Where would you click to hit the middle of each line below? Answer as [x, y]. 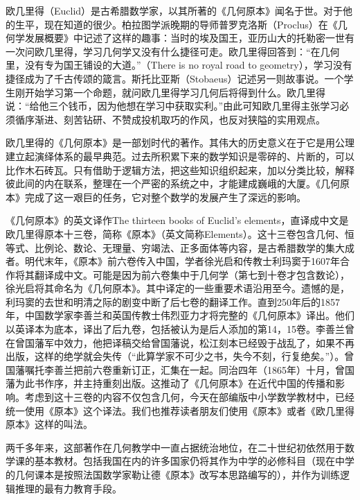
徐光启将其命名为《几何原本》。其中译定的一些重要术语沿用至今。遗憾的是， [178, 288]
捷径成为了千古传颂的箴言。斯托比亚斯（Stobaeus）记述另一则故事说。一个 [175, 78]
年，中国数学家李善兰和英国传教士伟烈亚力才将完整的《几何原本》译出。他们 [180, 315]
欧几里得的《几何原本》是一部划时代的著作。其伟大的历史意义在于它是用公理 [180, 143]
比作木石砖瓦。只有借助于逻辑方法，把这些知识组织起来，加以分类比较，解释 [180, 170]
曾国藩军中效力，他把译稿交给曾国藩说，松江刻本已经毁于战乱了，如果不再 [184, 342]
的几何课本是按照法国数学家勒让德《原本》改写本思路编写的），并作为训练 [173, 474]
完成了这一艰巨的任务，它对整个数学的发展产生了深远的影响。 [165, 197]
